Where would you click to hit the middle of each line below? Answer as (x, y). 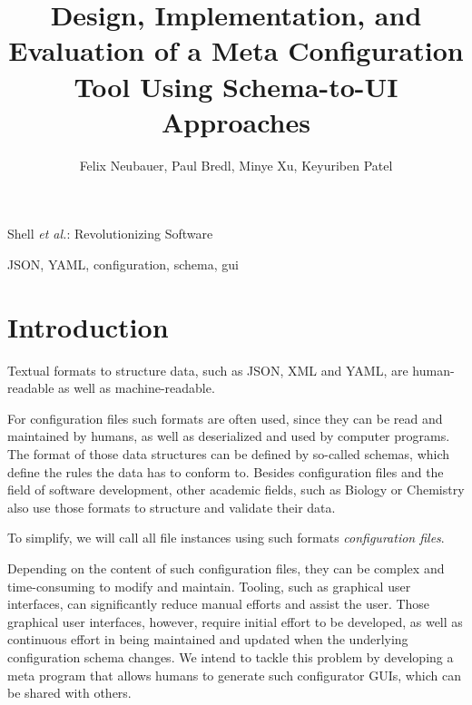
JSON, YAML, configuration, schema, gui (123, 264)
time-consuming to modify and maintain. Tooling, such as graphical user (209, 586)
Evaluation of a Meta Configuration (236, 50)
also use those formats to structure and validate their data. (172, 507)
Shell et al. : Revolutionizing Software (110, 234)
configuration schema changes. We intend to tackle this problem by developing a (231, 656)
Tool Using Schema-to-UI (236, 86)
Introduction (88, 326)
